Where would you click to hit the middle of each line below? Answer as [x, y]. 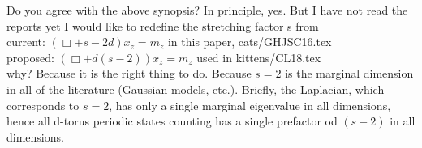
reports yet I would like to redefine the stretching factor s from [163, 25]
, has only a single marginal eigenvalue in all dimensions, [250, 105]
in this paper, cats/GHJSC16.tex [250, 42]
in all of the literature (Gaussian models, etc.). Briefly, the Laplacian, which [196, 89]
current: [26, 42]
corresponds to [43, 105]
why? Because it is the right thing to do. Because [129, 73]
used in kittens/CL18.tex [259, 57]
